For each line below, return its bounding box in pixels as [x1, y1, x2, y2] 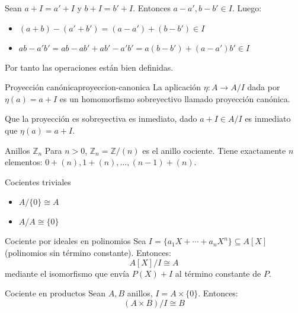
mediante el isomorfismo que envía [5, 267, 130, 279]
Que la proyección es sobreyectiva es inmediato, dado [5, 112, 197, 125]
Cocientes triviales [5, 175, 71, 188]
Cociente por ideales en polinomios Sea [5, 235, 146, 247]
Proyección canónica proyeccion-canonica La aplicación [5, 81, 201, 93]
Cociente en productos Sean [5, 287, 106, 299]
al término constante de [175, 267, 261, 279]
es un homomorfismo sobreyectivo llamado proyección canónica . [59, 92, 290, 105]
